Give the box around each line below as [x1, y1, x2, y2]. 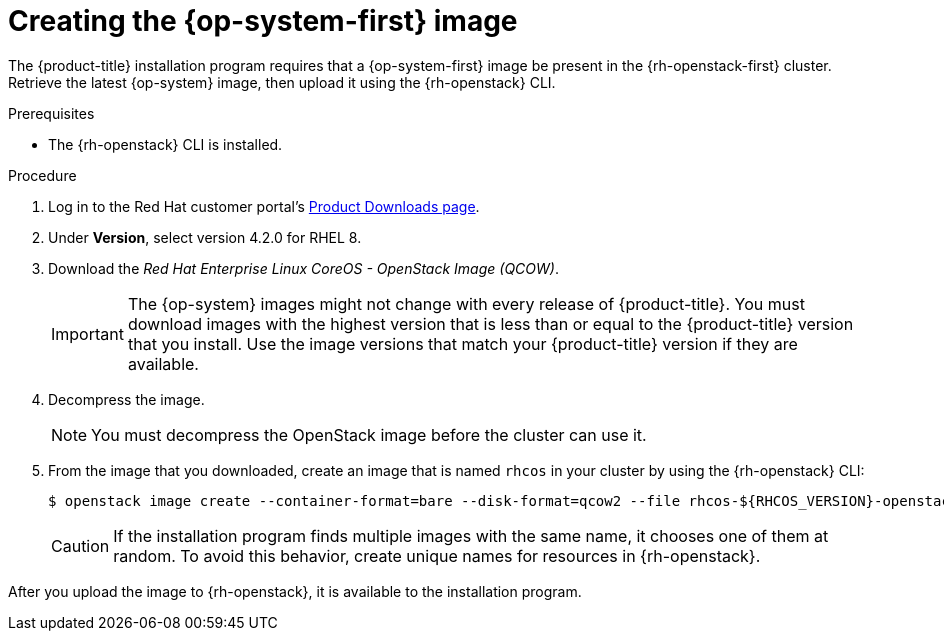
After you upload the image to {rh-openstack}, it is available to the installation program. [8, 582, 582, 600]
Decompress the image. [48, 390, 205, 408]
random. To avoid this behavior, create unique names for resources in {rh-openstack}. [113, 545, 761, 566]
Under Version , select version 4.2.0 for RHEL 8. [48, 228, 362, 246]
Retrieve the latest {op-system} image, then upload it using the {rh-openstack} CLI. [8, 73, 556, 91]
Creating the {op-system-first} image [8, 4, 518, 38]
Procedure [8, 166, 77, 184]
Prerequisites [8, 104, 95, 122]
